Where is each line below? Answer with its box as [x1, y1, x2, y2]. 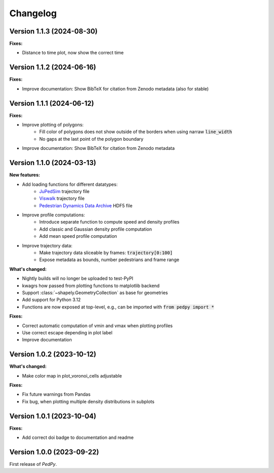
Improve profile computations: [22, 212, 85, 218]
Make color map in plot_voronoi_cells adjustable [22, 372, 122, 379]
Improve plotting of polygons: [22, 122, 84, 128]
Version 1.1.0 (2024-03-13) [9, 159, 96, 167]
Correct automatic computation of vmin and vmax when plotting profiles [22, 323, 173, 329]
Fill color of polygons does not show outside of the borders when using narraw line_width [39, 129, 232, 135]
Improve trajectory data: [22, 242, 73, 248]
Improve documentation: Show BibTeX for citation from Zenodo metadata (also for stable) [22, 85, 209, 91]
